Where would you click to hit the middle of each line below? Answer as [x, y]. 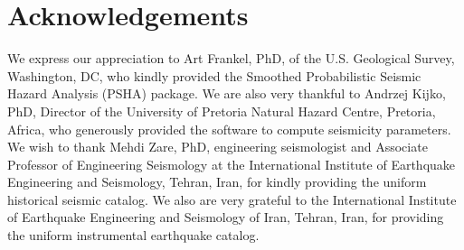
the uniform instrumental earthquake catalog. [133, 235]
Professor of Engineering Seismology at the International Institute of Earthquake [232, 164]
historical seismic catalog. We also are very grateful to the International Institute [232, 199]
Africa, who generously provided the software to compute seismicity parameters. [229, 129]
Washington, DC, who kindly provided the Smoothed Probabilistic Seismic [214, 75]
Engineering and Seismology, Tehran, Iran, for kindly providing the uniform [217, 182]
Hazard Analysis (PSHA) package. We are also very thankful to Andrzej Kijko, [227, 93]
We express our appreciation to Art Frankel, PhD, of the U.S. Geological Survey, [231, 58]
